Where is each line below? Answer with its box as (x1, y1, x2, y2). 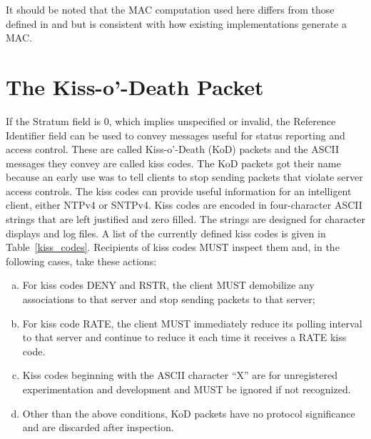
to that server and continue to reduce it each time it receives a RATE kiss (22, 330, 347, 345)
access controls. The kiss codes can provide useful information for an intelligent (6, 183, 352, 198)
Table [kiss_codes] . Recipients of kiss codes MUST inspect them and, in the (6, 240, 340, 255)
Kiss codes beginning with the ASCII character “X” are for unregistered (22, 368, 337, 383)
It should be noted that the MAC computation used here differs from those (6, 2, 335, 16)
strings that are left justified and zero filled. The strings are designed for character (6, 212, 365, 227)
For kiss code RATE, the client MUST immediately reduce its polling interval (22, 315, 362, 330)
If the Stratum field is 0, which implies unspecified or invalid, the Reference (6, 113, 336, 128)
